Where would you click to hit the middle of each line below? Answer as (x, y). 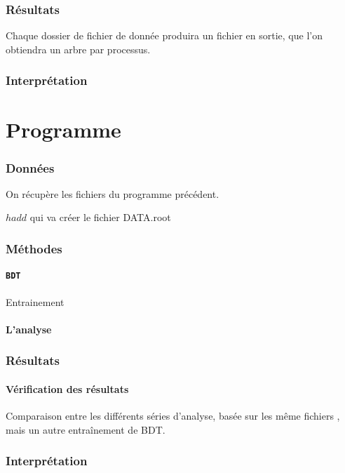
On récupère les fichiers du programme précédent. (113, 193)
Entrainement (35, 301)
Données (30, 167)
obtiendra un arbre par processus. (78, 49)
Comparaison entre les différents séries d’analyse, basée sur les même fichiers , (173, 416)
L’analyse (29, 329)
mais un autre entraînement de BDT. (86, 429)
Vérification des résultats (67, 388)
